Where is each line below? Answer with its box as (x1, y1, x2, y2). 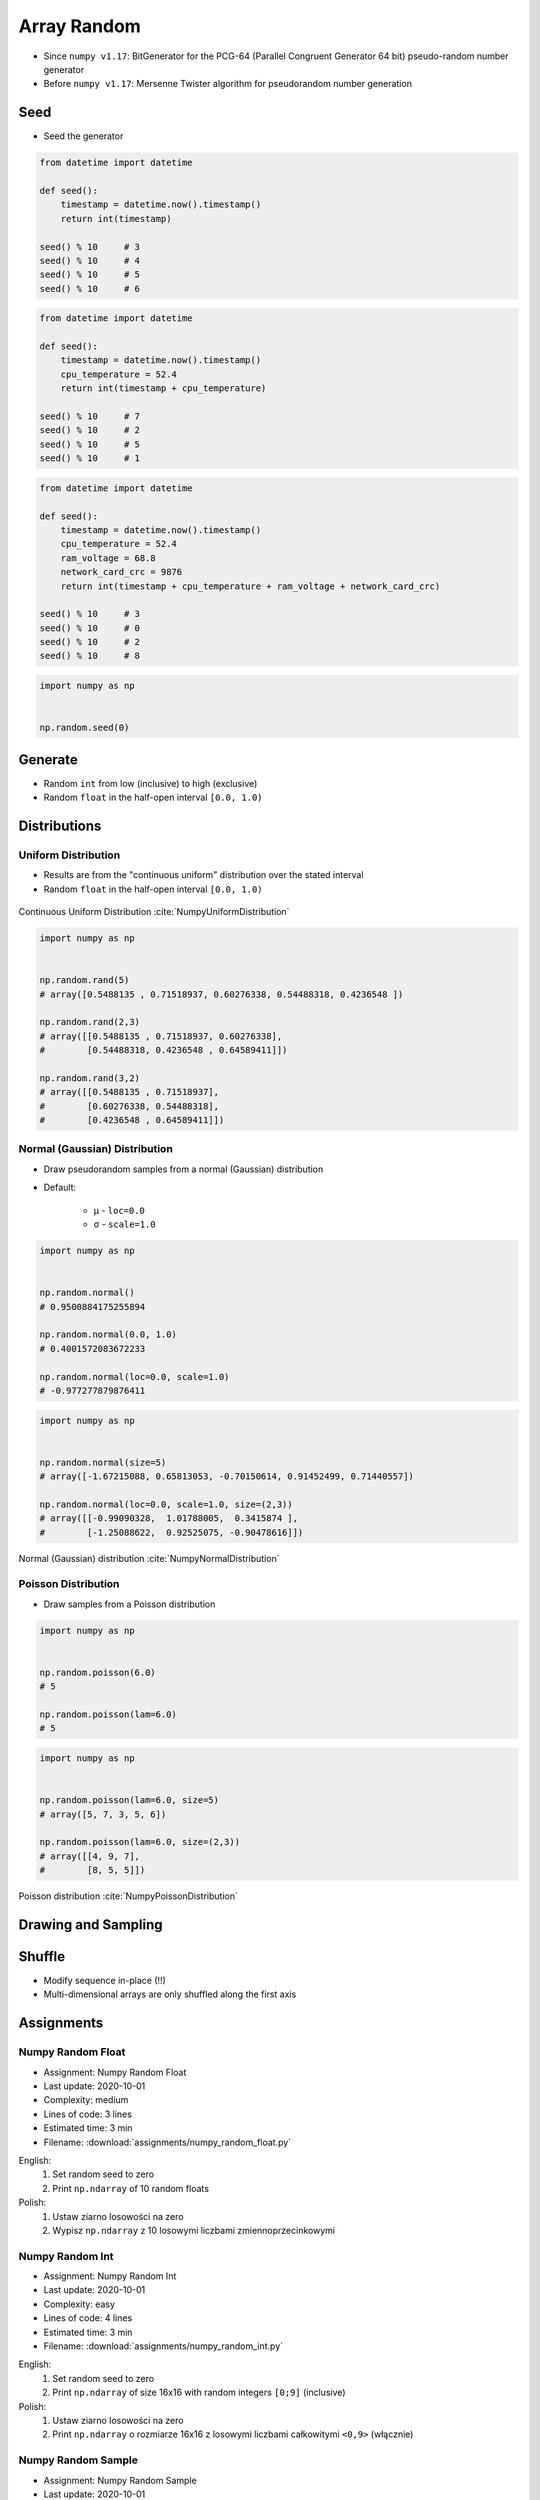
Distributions (18, 817, 102, 834)
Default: (43, 1181, 77, 1194)
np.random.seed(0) (39, 722, 130, 734)
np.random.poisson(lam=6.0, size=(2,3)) (39, 1836, 240, 1848)
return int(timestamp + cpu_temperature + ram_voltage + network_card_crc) (60, 580, 441, 592)
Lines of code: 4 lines (43, 2312, 133, 2324)
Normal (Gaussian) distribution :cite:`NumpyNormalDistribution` (18, 1552, 280, 1564)
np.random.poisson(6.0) (39, 1666, 157, 1678)
